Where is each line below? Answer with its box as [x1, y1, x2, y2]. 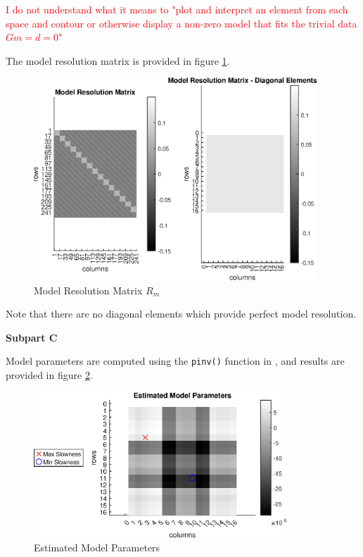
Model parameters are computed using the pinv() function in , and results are [6, 353, 345, 368]
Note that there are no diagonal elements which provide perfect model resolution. [6, 306, 357, 321]
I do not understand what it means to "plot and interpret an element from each [6, 2, 348, 16]
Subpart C [6, 330, 58, 344]
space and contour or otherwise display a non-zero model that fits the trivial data [6, 15, 357, 30]
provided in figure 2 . [6, 367, 93, 382]
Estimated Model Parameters [34, 540, 160, 555]
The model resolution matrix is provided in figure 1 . [6, 53, 230, 68]
